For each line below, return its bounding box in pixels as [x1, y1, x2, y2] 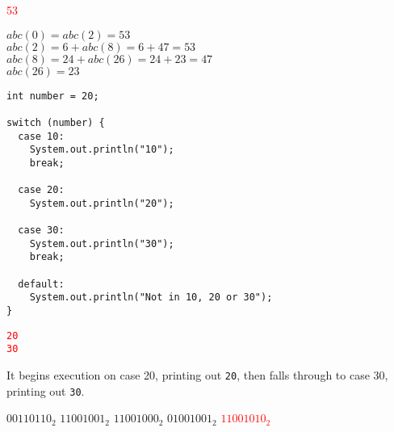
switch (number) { [6, 116, 105, 128]
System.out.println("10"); [29, 144, 174, 156]
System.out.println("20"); [29, 197, 174, 209]
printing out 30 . [6, 382, 85, 399]
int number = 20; [6, 90, 99, 102]
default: [18, 278, 65, 290]
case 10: [18, 130, 65, 142]
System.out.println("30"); [29, 237, 174, 250]
